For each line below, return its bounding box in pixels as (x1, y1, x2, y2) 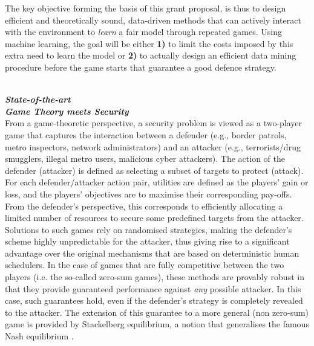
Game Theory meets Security (5, 104, 129, 117)
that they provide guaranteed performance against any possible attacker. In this (5, 282, 301, 295)
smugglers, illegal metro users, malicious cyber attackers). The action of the (5, 152, 285, 165)
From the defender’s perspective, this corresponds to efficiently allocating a (5, 199, 283, 212)
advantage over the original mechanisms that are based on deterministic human (5, 246, 299, 259)
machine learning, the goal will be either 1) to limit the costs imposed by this (5, 37, 293, 50)
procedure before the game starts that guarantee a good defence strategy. (5, 60, 276, 73)
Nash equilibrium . (5, 330, 74, 342)
